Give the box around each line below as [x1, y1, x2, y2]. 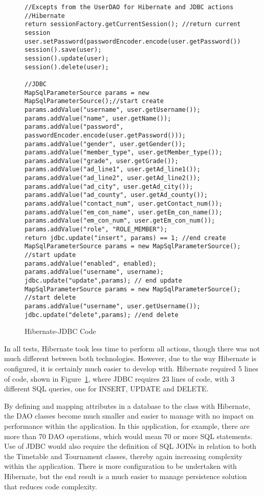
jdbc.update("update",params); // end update [25, 277, 182, 284]
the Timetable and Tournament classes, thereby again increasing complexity [4, 450, 243, 461]
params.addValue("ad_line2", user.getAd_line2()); [25, 174, 201, 182]
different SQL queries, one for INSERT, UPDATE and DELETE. [4, 383, 209, 394]
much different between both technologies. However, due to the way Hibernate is [4, 353, 256, 364]
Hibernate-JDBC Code [25, 326, 96, 336]
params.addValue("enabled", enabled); [25, 260, 157, 267]
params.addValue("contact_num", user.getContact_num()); [25, 200, 223, 208]
